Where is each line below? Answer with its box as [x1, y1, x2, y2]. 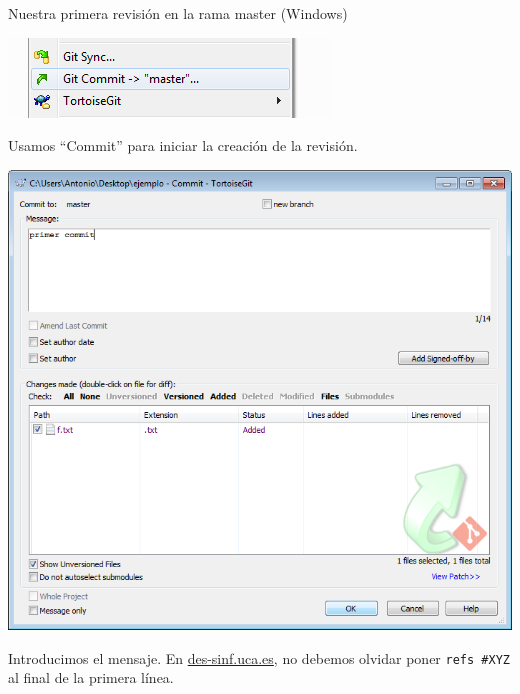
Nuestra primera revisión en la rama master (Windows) [8, 3, 348, 23]
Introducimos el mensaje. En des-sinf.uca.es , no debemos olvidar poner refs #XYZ [8, 647, 510, 668]
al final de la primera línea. [8, 667, 174, 688]
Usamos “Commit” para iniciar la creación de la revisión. [8, 135, 358, 156]
